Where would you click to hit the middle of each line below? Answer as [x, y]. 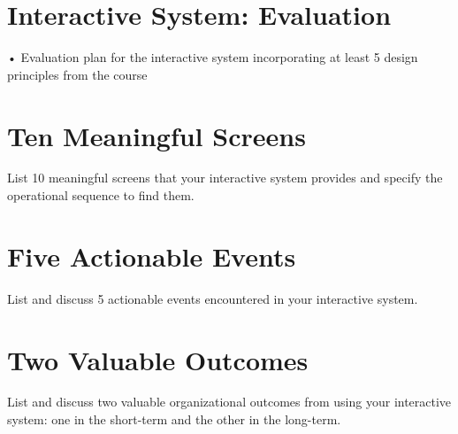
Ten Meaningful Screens [156, 135]
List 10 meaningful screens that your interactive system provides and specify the [225, 178]
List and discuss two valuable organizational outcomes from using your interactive [229, 402]
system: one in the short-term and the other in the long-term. [174, 419]
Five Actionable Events [152, 256]
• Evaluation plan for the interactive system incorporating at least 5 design [213, 57]
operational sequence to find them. [101, 195]
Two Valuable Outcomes [158, 359]
